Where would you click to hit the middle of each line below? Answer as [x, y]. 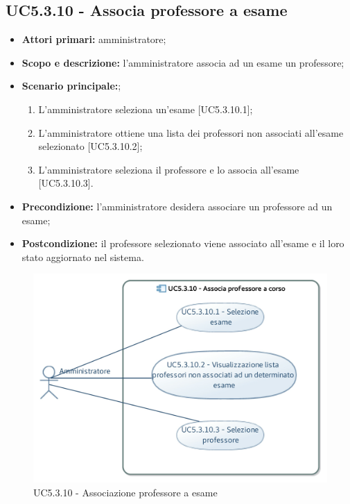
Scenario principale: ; [71, 86]
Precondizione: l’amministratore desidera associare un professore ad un [177, 206]
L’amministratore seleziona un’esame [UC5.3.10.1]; [146, 109]
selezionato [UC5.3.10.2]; [90, 146]
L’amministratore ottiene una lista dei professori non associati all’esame [191, 132]
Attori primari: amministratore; [94, 39]
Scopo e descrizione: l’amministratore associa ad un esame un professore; [183, 62]
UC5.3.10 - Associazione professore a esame [125, 492]
